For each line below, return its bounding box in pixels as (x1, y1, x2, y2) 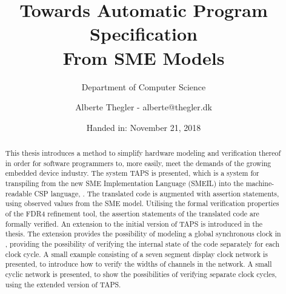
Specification (90, 21, 198, 46)
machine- (245, 178, 274, 189)
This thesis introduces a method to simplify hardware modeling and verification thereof (5, 148, 281, 158)
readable (5, 188, 32, 198)
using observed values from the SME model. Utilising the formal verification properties (5, 198, 279, 209)
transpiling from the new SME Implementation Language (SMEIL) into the (5, 178, 244, 189)
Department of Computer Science (81, 80, 206, 93)
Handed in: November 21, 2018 (86, 121, 201, 133)
